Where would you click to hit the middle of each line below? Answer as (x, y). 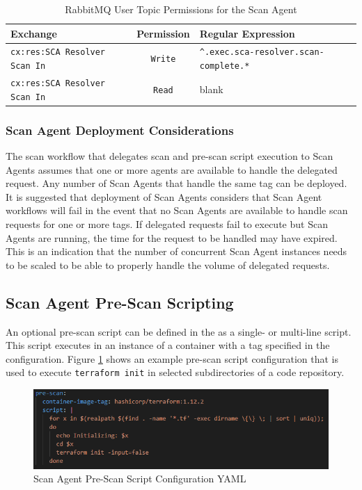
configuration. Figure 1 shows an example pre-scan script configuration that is (172, 358)
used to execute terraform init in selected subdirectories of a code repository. (175, 372)
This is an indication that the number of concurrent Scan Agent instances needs (176, 251)
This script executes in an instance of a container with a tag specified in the (168, 345)
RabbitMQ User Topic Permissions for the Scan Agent (181, 9)
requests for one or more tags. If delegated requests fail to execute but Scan (167, 224)
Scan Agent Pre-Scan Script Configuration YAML (140, 479)
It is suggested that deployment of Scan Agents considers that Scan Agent (164, 196)
